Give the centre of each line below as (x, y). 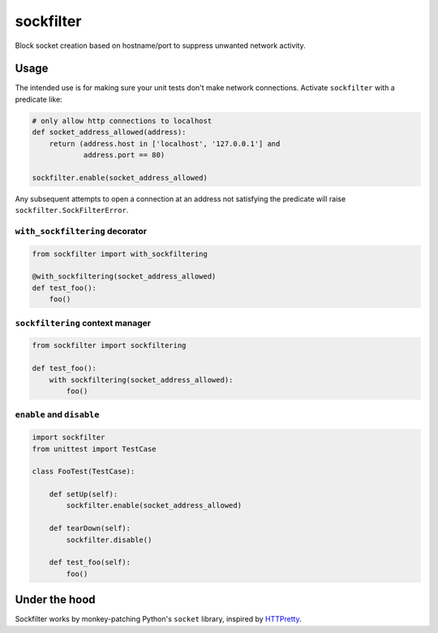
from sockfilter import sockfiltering (109, 346)
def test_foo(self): (90, 562)
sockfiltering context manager (83, 323)
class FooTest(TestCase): (84, 472)
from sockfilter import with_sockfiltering (120, 254)
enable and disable (57, 414)
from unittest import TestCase (94, 449)
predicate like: (39, 99)
